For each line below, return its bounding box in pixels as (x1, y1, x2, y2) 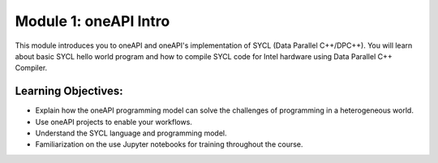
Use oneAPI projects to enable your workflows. (35, 117, 192, 127)
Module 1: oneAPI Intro (15, 12, 170, 30)
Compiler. (15, 63, 48, 73)
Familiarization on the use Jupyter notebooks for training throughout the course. (35, 139, 303, 149)
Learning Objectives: (15, 84, 123, 98)
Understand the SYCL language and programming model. (35, 128, 227, 138)
